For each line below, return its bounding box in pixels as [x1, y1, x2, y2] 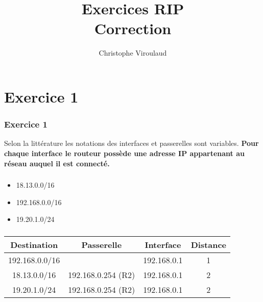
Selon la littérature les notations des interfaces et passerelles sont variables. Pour [4, 138, 259, 148]
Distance [190, 238, 227, 250]
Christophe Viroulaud [99, 47, 167, 58]
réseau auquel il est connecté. [4, 158, 110, 168]
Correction [94, 18, 172, 39]
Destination [10, 238, 58, 250]
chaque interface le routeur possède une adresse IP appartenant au [4, 147, 245, 158]
